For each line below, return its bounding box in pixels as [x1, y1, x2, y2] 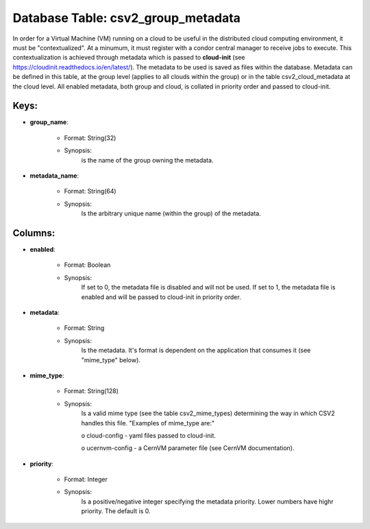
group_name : [29, 118, 69, 126]
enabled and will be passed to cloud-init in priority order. [81, 292, 241, 301]
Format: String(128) [64, 387, 119, 395]
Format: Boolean [64, 261, 111, 269]
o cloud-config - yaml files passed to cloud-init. [81, 431, 216, 439]
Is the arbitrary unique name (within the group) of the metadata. [81, 209, 262, 218]
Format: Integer [64, 475, 108, 484]
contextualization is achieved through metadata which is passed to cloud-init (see [12, 54, 245, 62]
